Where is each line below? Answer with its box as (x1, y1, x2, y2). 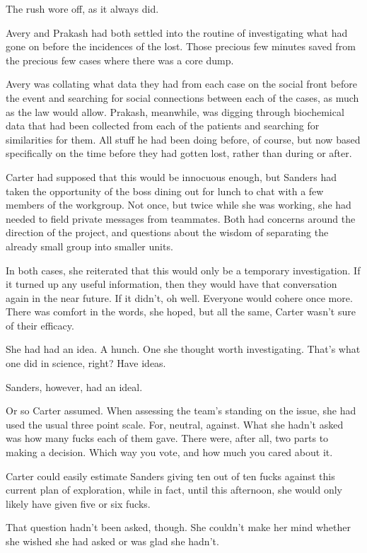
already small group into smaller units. (6, 238, 173, 253)
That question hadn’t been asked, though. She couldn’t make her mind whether (6, 520, 351, 535)
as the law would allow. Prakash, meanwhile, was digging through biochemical (6, 104, 344, 119)
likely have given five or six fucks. (6, 496, 151, 511)
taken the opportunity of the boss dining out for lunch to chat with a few (6, 183, 324, 198)
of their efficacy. (6, 318, 74, 332)
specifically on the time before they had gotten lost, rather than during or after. (6, 146, 352, 161)
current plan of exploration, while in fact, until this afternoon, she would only (6, 482, 342, 497)
